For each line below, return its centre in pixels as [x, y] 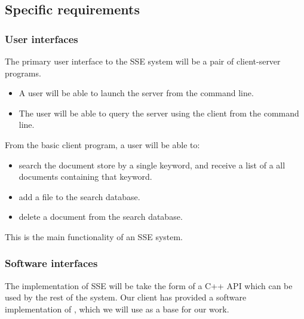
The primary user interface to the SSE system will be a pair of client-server [143, 61]
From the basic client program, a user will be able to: [102, 144]
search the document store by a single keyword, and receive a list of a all [152, 165]
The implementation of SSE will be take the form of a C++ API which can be [149, 285]
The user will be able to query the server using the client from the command [159, 113]
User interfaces [42, 39]
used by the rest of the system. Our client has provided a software [126, 297]
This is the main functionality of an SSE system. [94, 236]
